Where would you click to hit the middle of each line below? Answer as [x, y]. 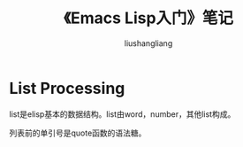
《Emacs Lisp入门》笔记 [148, 18]
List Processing [67, 88]
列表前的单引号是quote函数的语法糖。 [78, 133]
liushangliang [148, 43]
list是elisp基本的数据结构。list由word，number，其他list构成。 [122, 114]
